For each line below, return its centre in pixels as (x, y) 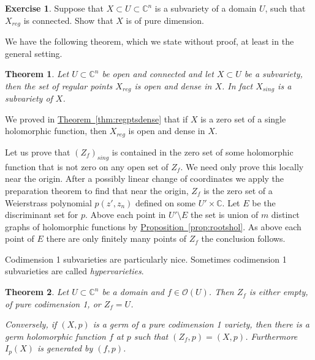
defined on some (166, 202)
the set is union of (224, 215)
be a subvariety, (273, 74)
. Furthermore (271, 336)
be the (264, 202)
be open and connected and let (158, 74)
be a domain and (133, 292)
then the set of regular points (59, 85)
